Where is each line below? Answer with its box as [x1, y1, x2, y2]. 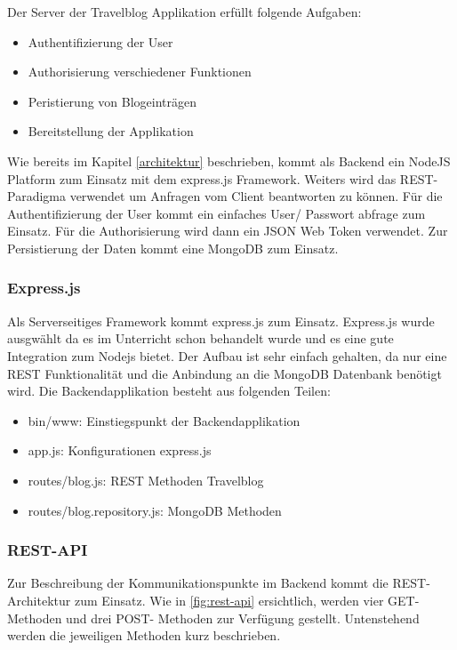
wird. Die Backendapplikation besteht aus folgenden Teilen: [7, 381, 331, 400]
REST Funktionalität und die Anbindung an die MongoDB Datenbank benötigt [7, 364, 442, 382]
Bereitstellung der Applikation [28, 122, 194, 140]
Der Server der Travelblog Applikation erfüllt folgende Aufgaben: [7, 3, 362, 20]
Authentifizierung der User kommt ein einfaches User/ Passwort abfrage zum [7, 204, 426, 222]
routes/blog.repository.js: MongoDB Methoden [28, 501, 282, 519]
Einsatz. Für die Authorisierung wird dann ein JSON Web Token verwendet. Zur [7, 221, 448, 240]
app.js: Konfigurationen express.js [28, 441, 212, 460]
